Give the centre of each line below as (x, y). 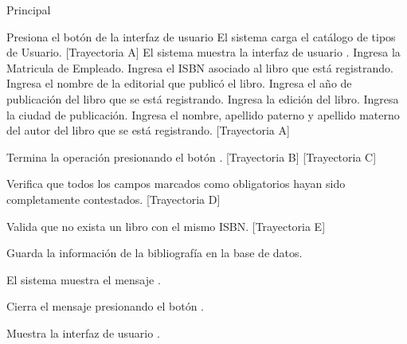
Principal (29, 10)
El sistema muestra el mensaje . (84, 279)
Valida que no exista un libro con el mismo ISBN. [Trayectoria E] (166, 226)
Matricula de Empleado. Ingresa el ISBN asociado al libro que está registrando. (200, 67)
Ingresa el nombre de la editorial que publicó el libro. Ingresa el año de (179, 83)
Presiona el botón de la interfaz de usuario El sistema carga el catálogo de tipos (201, 36)
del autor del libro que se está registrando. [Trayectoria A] (148, 130)
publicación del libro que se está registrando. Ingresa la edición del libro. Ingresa (203, 98)
